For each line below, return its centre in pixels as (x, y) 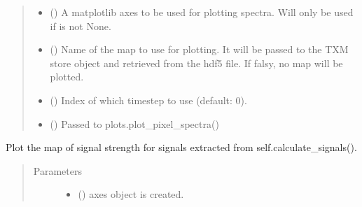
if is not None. (81, 26)
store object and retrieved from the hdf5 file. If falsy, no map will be (196, 63)
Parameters (57, 170)
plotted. (67, 77)
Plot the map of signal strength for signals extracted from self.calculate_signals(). (181, 147)
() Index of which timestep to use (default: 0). (148, 100)
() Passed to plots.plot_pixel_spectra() (134, 123)
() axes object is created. (131, 194)
